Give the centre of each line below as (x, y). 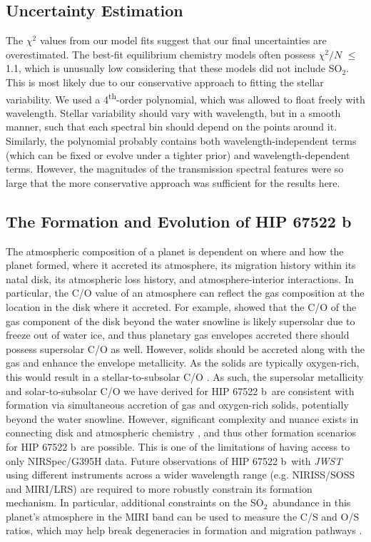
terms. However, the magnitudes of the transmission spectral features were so (175, 169)
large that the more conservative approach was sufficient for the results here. (173, 182)
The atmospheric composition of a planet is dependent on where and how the (175, 251)
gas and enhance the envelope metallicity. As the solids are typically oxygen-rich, (183, 363)
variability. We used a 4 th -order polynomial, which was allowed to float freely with (185, 98)
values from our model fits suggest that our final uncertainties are (183, 40)
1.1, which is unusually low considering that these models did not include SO (174, 68)
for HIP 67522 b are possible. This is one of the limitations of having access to (178, 446)
